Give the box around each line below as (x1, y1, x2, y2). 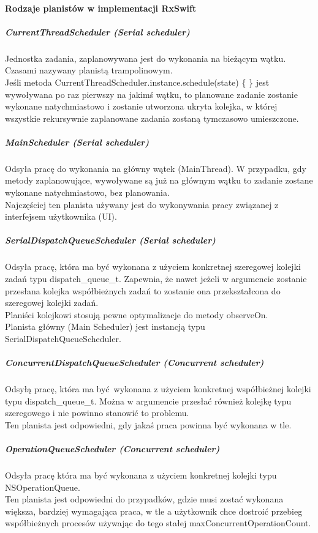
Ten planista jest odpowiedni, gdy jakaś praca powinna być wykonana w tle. (5, 418, 292, 431)
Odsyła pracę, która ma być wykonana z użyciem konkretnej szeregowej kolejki (5, 260, 301, 273)
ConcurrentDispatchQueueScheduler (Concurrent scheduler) (5, 356, 264, 369)
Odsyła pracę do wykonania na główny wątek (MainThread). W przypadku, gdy (5, 162, 306, 174)
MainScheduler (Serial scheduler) (5, 135, 150, 148)
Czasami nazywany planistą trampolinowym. (5, 64, 173, 76)
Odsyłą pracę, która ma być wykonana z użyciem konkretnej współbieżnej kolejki (5, 382, 311, 395)
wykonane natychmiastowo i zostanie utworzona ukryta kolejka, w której (5, 100, 278, 113)
